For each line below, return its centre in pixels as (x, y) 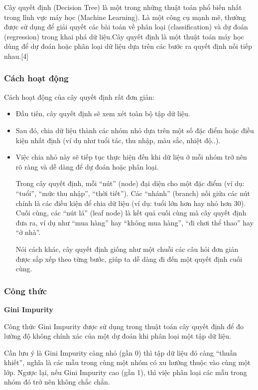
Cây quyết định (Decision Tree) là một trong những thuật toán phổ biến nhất (123, 7)
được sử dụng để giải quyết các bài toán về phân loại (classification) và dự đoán (126, 27)
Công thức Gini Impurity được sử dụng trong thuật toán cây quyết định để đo (124, 326)
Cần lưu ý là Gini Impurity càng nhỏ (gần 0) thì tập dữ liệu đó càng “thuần (121, 352)
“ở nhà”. (28, 232)
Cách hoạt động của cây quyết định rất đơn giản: (79, 97)
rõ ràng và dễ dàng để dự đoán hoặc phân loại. (87, 166)
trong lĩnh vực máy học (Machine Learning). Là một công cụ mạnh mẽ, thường (125, 17)
